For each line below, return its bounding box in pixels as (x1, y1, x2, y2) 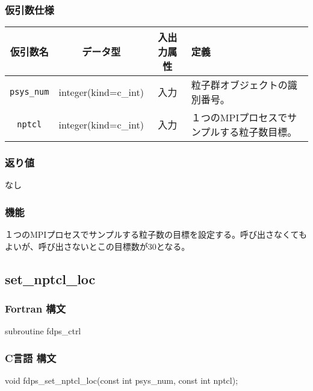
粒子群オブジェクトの (191, 78, 288, 92)
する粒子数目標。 (220, 125, 297, 139)
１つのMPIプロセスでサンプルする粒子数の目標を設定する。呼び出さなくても (5, 228, 307, 241)
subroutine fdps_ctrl (5, 325, 81, 337)
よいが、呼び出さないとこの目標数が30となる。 (5, 240, 190, 252)
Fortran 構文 (5, 301, 66, 316)
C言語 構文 (5, 350, 57, 365)
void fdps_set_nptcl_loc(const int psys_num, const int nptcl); (5, 374, 238, 387)
